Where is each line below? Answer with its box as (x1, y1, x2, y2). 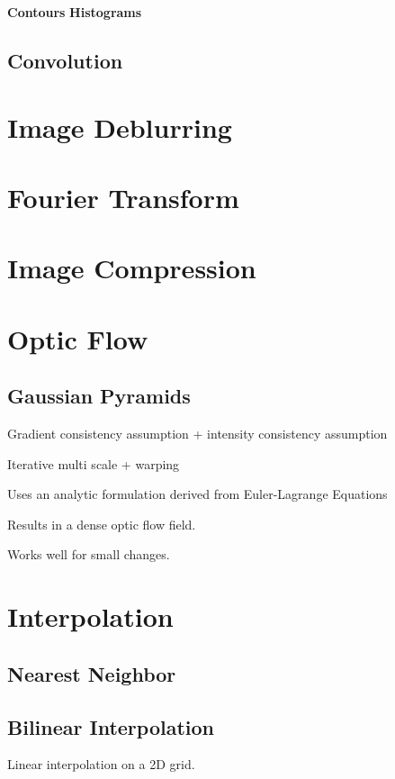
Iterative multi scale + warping (7, 454, 180, 473)
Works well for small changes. (7, 545, 170, 564)
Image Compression (7, 249, 256, 286)
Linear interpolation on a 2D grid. (7, 755, 195, 774)
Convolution (7, 46, 123, 74)
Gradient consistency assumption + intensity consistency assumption (7, 424, 388, 443)
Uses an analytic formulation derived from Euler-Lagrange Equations (7, 485, 388, 503)
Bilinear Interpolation (7, 712, 214, 740)
